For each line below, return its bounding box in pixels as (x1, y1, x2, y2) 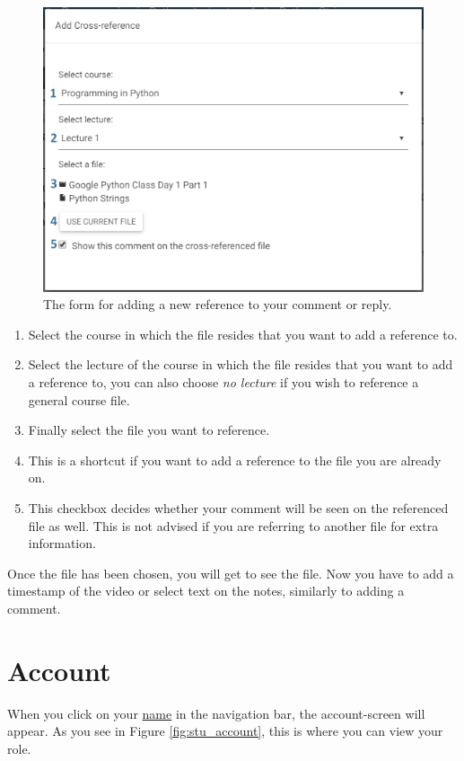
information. (28, 534, 96, 553)
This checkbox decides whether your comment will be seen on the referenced (28, 499, 449, 518)
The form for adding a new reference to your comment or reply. (43, 295, 392, 314)
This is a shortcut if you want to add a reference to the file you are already (28, 450, 442, 469)
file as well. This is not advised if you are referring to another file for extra (28, 516, 439, 535)
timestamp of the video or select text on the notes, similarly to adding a (7, 581, 405, 600)
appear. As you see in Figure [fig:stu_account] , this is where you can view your (7, 721, 443, 740)
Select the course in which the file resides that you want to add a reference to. (28, 324, 458, 343)
